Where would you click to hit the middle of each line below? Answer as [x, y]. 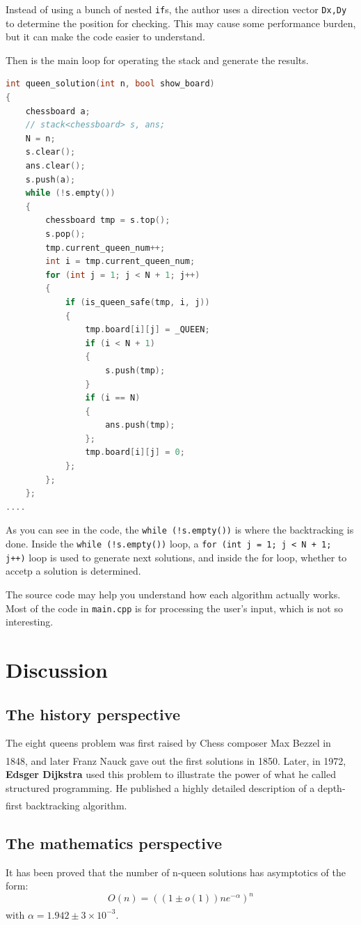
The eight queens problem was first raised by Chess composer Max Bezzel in [168, 743]
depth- [331, 787]
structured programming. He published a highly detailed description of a [160, 787]
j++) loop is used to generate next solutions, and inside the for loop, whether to [176, 557]
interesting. [30, 622]
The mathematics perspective [114, 842]
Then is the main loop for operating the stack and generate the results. [157, 60]
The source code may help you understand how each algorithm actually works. [173, 594]
